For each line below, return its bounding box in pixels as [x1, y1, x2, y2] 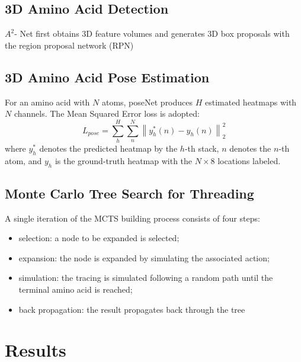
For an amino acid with [5, 95, 90, 108]
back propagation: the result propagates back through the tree [18, 303, 245, 315]
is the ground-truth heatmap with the [55, 154, 193, 166]
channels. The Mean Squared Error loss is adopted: [14, 107, 200, 120]
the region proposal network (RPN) [5, 39, 134, 51]
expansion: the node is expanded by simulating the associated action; [18, 251, 270, 264]
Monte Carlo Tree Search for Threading [5, 184, 254, 202]
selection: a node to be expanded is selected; [18, 232, 180, 244]
